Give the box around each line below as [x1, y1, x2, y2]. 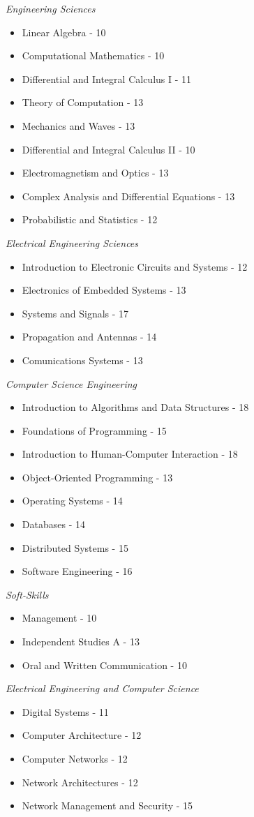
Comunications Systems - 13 [22, 352, 143, 367]
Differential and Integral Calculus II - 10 [22, 142, 195, 156]
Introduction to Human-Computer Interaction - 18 [22, 447, 238, 461]
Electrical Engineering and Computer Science [6, 681, 199, 696]
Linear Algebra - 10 [22, 24, 106, 39]
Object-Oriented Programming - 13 [22, 470, 173, 484]
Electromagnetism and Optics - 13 [22, 165, 169, 180]
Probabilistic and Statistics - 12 [22, 212, 158, 227]
